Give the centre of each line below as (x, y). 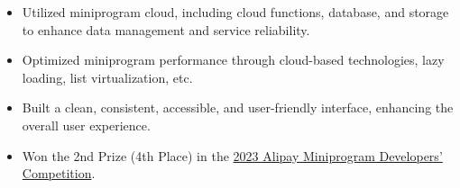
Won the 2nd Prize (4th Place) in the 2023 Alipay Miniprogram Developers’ (232, 155)
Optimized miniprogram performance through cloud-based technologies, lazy (233, 60)
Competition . (59, 173)
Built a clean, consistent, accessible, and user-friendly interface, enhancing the (238, 107)
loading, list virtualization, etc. (107, 77)
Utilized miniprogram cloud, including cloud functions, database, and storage (235, 12)
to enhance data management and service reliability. (166, 29)
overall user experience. (86, 125)
